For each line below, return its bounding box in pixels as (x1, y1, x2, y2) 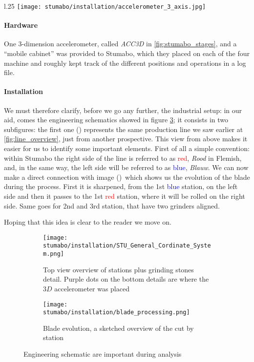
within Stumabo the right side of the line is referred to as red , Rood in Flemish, (4, 152, 242, 163)
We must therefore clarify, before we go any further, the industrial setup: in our (4, 105, 242, 115)
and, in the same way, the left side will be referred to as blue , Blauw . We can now (4, 162, 249, 172)
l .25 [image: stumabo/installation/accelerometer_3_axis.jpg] (4, 1, 206, 11)
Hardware (4, 20, 38, 30)
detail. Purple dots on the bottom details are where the (43, 274, 209, 284)
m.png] (43, 250, 64, 258)
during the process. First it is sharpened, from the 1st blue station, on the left (4, 181, 238, 191)
